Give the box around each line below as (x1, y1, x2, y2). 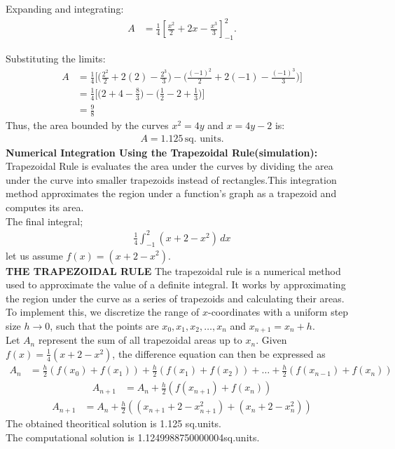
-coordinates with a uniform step (207, 304, 349, 319)
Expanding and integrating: (6, 1, 124, 15)
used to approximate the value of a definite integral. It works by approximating (6, 277, 346, 292)
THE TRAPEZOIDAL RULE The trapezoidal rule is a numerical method (6, 263, 341, 278)
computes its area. (6, 200, 84, 214)
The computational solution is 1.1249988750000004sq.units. (6, 429, 260, 444)
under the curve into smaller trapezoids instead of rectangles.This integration (6, 172, 337, 187)
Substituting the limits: (6, 51, 106, 65)
